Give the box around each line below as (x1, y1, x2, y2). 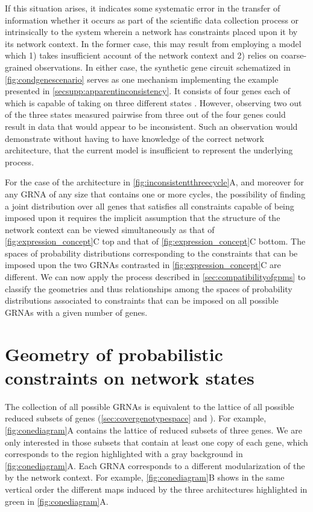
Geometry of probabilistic (5, 341, 223, 366)
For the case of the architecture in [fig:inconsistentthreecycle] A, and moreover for (5, 176, 304, 188)
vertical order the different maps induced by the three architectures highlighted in (5, 482, 308, 495)
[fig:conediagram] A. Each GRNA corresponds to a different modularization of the (5, 459, 305, 472)
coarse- (280, 49, 307, 62)
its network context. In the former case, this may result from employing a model (5, 37, 302, 50)
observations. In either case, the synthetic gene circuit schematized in (34, 60, 291, 73)
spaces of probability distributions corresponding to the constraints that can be (5, 246, 298, 259)
